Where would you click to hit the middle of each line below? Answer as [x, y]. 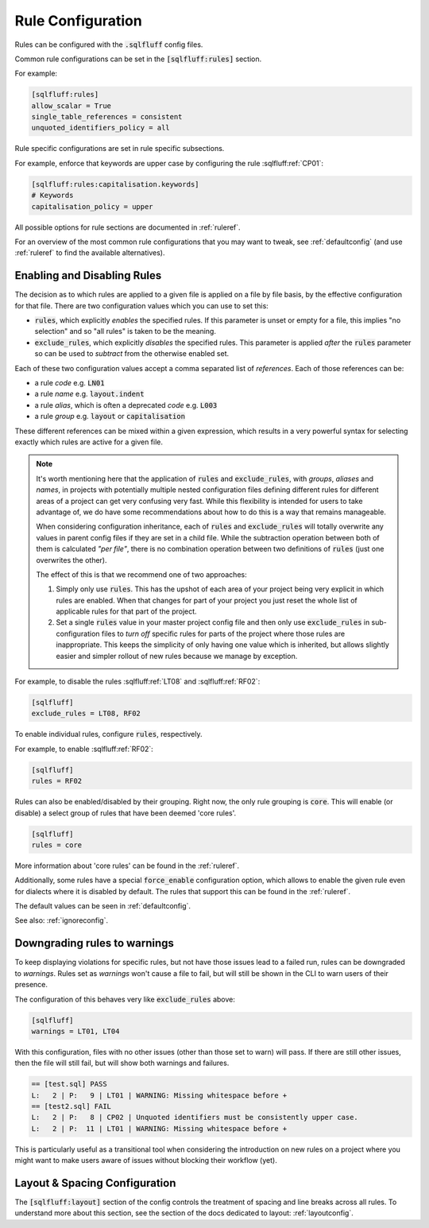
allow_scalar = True [71, 106]
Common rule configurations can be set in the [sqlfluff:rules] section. [138, 59]
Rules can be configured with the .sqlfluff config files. [109, 45]
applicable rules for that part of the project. [127, 611]
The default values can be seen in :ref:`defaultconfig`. [102, 906]
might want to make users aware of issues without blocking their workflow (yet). [146, 1160]
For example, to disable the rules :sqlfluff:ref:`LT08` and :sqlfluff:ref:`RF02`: [137, 682]
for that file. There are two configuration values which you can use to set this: [142, 305]
